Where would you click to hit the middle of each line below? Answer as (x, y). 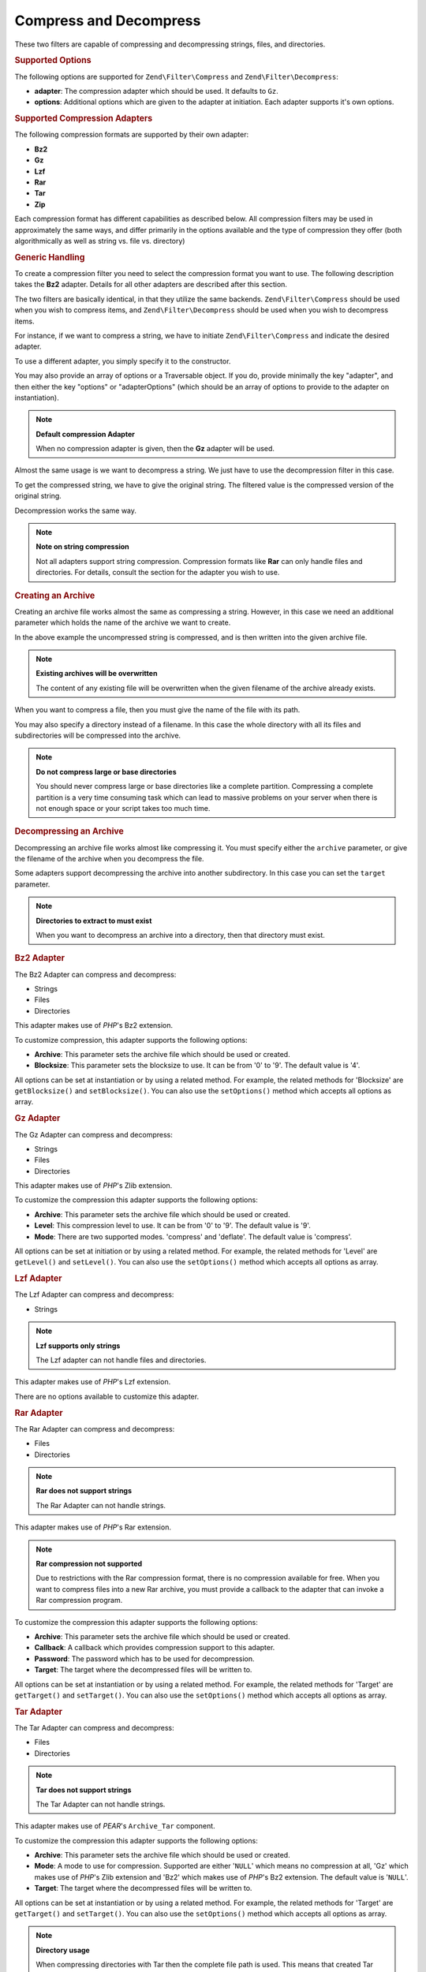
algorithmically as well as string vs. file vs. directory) (100, 241)
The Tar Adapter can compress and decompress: (94, 1727)
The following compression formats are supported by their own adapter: (132, 135)
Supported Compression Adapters (84, 118)
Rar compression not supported (89, 1563)
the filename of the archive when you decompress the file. (109, 858)
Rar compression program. (79, 1600)
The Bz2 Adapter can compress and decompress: (95, 974)
